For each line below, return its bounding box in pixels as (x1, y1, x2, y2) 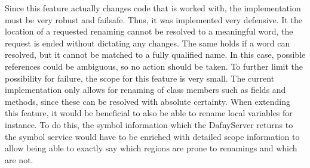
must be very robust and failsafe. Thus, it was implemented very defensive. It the (5, 13, 302, 26)
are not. (5, 153, 33, 166)
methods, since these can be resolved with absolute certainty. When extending (5, 95, 291, 107)
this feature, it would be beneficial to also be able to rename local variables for (5, 107, 293, 119)
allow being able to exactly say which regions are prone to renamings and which (5, 142, 297, 154)
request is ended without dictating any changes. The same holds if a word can (5, 36, 290, 49)
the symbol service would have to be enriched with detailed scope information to (5, 130, 300, 142)
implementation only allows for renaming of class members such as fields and (5, 83, 286, 96)
